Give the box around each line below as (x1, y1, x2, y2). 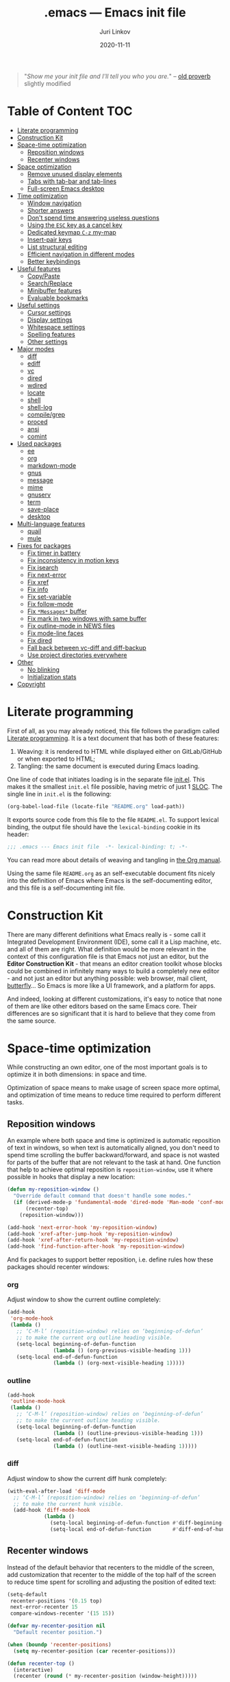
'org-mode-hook (10, 1315, 53, 1322)
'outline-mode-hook (10, 1398, 66, 1405)
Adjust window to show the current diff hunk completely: (7, 1474, 167, 1482)
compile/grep (27, 410, 66, 418)
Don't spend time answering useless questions (27, 213, 159, 222)
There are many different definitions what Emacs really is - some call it (7, 930, 206, 938)
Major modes (16, 344, 55, 353)
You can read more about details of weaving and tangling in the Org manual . (7, 855, 222, 864)
